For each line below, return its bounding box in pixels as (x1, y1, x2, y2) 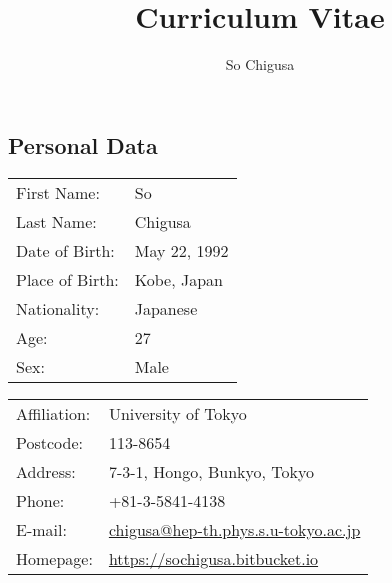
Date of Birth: (16, 238, 115, 262)
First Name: (16, 180, 100, 204)
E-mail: (16, 517, 67, 541)
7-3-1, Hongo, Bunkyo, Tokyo (108, 459, 315, 483)
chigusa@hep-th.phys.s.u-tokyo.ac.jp (108, 517, 361, 541)
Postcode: (16, 430, 83, 454)
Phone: (16, 488, 65, 512)
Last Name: (16, 209, 97, 233)
